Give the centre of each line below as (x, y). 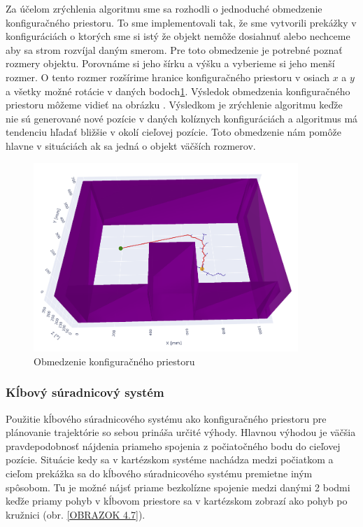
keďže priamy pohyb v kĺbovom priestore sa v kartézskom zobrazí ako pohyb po (177, 501)
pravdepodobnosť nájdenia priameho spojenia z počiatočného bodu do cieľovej (173, 445)
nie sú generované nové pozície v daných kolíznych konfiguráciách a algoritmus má (182, 118)
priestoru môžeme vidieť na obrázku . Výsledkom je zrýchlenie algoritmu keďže (174, 105)
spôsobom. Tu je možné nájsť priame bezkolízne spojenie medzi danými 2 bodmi (178, 487)
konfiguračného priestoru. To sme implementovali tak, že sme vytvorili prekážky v (181, 22)
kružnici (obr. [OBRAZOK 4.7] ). (76, 514)
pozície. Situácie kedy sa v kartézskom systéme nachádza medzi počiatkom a (170, 459)
